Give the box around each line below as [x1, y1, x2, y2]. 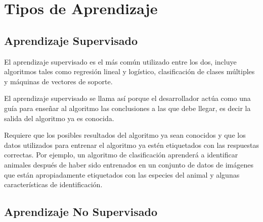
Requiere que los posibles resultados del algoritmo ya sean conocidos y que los [4, 130, 246, 140]
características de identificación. [4, 179, 103, 190]
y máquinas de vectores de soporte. [4, 76, 113, 86]
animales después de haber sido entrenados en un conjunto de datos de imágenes [4, 159, 253, 170]
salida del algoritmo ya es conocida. [4, 113, 114, 123]
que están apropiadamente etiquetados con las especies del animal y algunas [4, 169, 240, 180]
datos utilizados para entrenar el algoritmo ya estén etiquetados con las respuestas [4, 139, 259, 150]
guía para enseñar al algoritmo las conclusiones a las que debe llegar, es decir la [4, 102, 251, 113]
